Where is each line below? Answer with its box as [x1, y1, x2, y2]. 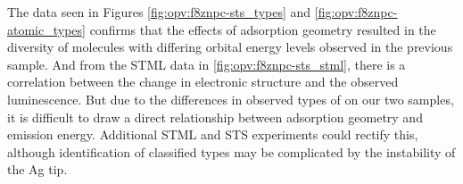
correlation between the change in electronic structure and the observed [7, 72, 399, 91]
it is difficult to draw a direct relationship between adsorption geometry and [7, 107, 423, 126]
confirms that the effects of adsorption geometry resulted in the [89, 20, 436, 38]
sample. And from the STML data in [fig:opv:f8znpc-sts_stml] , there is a [7, 54, 406, 73]
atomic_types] [7, 20, 86, 38]
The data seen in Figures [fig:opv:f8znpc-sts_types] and [7, 3, 311, 21]
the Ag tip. [7, 160, 68, 179]
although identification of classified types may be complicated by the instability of [7, 142, 456, 161]
